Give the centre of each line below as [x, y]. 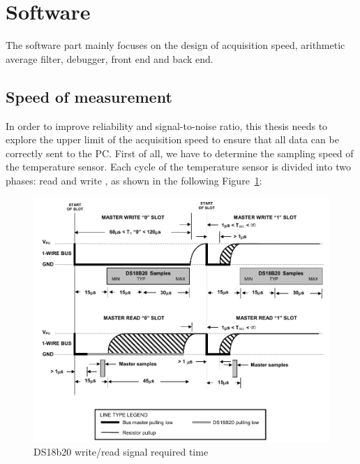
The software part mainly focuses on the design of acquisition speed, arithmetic [175, 45]
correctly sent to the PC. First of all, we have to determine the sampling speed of [180, 153]
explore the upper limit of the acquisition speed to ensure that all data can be [172, 139]
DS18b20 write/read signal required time [121, 452]
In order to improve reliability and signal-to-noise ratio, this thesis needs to [167, 125]
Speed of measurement [89, 96]
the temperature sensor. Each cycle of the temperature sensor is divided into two [179, 167]
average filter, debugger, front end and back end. [110, 58]
